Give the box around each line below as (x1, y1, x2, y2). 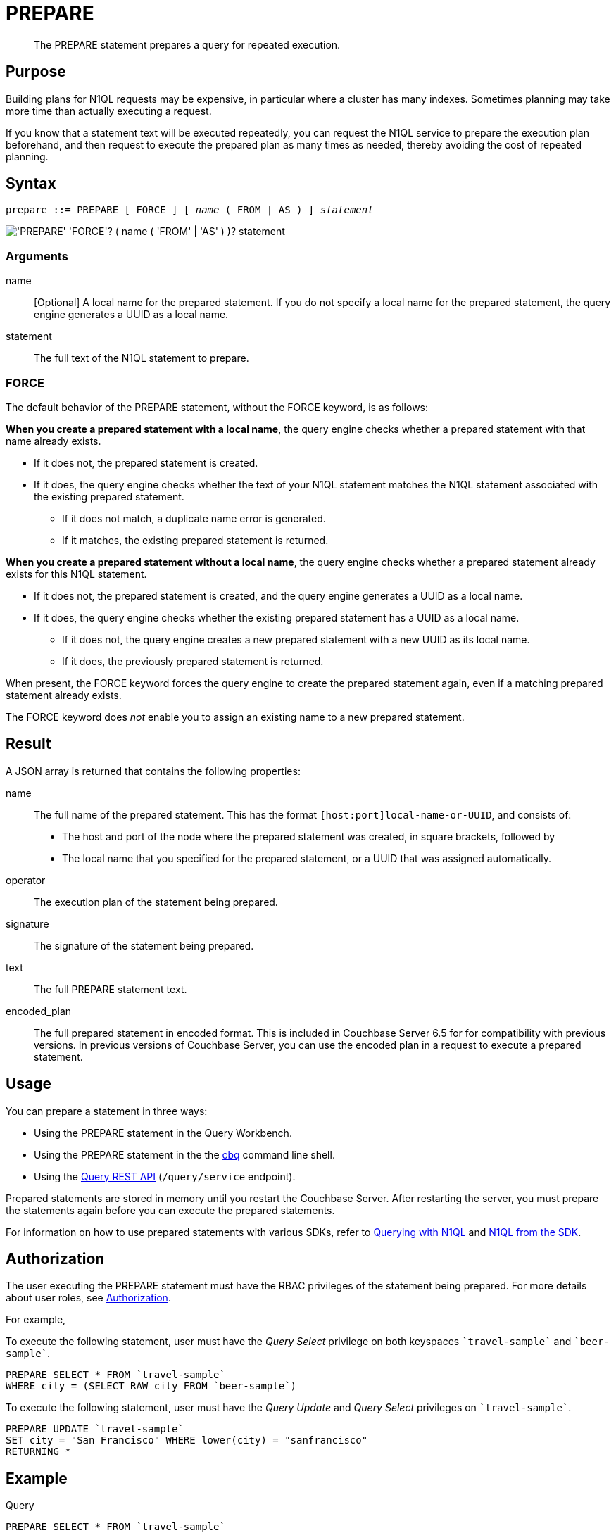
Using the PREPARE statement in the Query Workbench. (34, 1126, 292, 1139)
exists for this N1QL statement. (6, 567, 147, 580)
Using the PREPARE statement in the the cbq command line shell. (34, 1148, 335, 1161)
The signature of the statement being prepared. (34, 939, 254, 952)
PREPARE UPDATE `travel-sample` (6, 1423, 184, 1435)
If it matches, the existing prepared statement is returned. (62, 534, 329, 546)
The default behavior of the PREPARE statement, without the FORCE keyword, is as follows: (6, 400, 429, 413)
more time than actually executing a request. (6, 104, 212, 117)
